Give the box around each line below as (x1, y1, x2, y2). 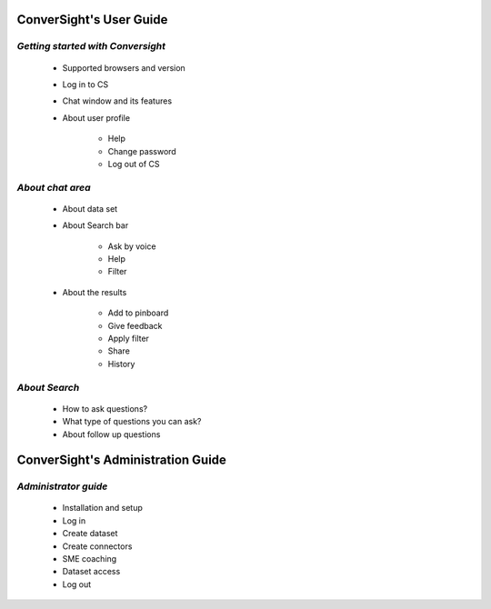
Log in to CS (62, 78, 109, 90)
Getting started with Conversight (16, 40, 166, 53)
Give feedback (107, 320, 163, 331)
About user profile (62, 112, 131, 123)
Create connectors (62, 541, 133, 552)
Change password (107, 145, 176, 156)
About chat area (16, 181, 91, 194)
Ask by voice (107, 241, 156, 252)
